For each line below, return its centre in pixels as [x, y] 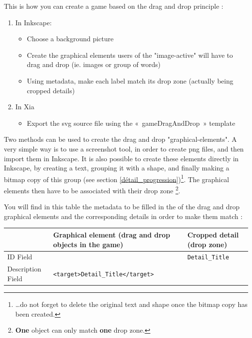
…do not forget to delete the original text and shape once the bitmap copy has [131, 304]
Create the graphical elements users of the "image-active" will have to [130, 55]
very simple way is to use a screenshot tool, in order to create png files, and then [124, 148]
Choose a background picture [70, 39]
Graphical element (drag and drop [111, 234]
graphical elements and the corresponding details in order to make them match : [123, 216]
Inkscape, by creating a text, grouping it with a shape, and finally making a [117, 168]
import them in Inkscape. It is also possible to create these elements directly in [121, 158]
